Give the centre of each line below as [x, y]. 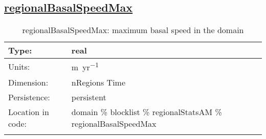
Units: [19, 66]
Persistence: [29, 97]
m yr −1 [85, 66]
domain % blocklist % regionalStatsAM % [147, 112]
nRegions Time [98, 82]
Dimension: [28, 82]
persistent [89, 97]
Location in [29, 112]
